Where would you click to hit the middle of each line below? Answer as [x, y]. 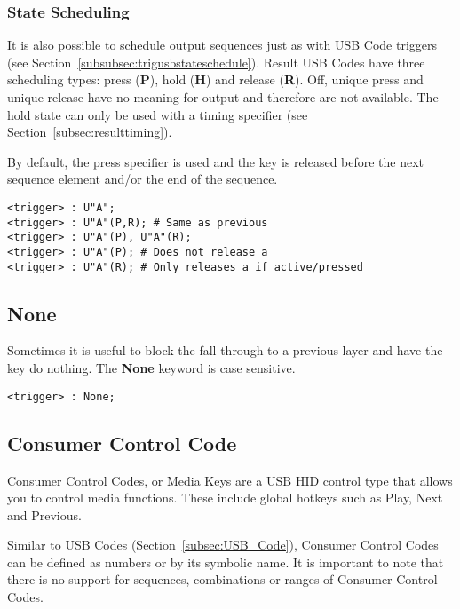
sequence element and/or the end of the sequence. [143, 179]
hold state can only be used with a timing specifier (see [158, 114]
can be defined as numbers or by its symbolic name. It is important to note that [226, 562]
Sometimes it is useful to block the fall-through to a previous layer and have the [225, 350]
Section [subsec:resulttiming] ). [90, 132]
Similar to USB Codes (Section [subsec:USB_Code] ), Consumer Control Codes [223, 545]
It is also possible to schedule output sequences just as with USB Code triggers [222, 45]
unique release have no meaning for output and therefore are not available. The [223, 97]
